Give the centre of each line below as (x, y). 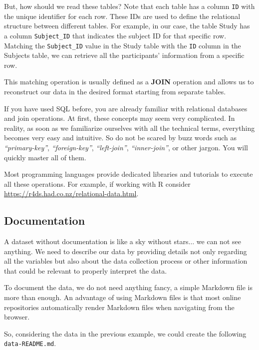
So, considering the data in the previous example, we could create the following (125, 333)
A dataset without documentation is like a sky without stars (96, 241)
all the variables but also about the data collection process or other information (126, 261)
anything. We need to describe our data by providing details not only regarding (126, 251)
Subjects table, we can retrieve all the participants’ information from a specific (124, 55)
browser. (17, 317)
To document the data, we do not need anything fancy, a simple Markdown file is (128, 287)
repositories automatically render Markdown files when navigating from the (119, 307)
